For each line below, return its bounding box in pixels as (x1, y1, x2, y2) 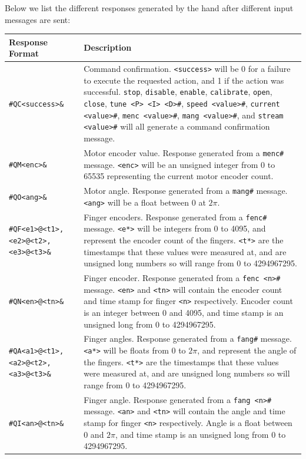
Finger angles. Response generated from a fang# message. (84, 332, 292, 345)
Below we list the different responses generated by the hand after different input (5, 2, 294, 14)
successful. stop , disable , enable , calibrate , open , (84, 85, 272, 98)
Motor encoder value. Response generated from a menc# (84, 146, 284, 158)
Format (9, 47, 39, 60)
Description (84, 41, 132, 54)
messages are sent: (5, 13, 71, 25)
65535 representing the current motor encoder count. (84, 170, 274, 182)
